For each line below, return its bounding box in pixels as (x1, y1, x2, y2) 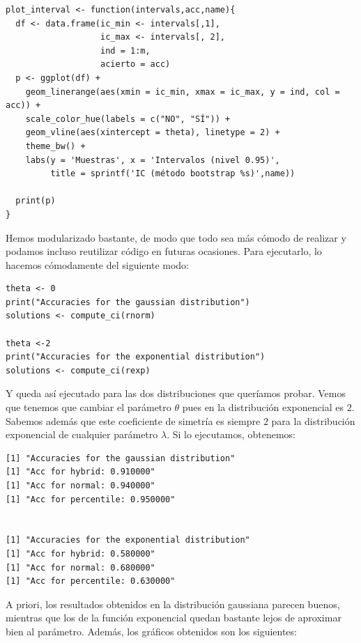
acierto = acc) (100, 59, 171, 70)
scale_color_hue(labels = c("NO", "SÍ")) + (25, 114, 231, 124)
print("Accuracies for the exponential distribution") (6, 352, 266, 362)
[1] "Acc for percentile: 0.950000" (6, 494, 176, 504)
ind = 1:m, (100, 45, 151, 56)
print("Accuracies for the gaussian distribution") (6, 297, 250, 307)
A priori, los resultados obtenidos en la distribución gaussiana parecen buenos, (6, 596, 340, 611)
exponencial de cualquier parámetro (6, 427, 158, 442)
